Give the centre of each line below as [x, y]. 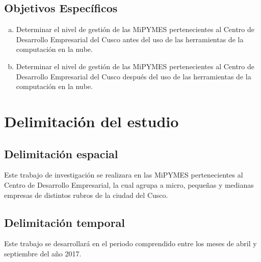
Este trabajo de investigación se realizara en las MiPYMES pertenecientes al [124, 175]
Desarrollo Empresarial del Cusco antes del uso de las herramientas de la [130, 39]
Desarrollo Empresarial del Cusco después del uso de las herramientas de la [134, 76]
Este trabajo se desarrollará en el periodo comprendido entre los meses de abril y [130, 243]
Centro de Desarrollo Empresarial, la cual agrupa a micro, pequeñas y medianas [129, 184]
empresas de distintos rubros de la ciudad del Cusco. [86, 195]
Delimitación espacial [61, 153]
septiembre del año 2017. [43, 253]
